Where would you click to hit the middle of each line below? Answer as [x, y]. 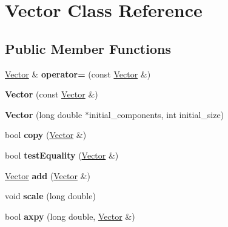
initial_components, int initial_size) [156, 114]
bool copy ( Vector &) [46, 135]
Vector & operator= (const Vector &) [78, 74]
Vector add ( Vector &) [48, 175]
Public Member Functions [88, 48]
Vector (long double [44, 114]
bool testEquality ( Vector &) [62, 155]
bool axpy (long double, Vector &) [70, 216]
